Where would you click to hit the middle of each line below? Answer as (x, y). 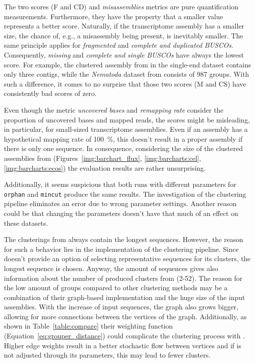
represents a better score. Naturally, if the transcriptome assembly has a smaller (124, 26)
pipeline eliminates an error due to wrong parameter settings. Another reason (120, 203)
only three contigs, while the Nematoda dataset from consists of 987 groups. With (127, 74)
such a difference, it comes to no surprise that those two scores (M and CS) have (125, 83)
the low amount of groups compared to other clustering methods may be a (116, 287)
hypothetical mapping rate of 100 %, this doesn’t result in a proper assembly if (123, 138)
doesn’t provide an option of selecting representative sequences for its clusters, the (127, 258)
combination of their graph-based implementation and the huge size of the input (125, 297)
